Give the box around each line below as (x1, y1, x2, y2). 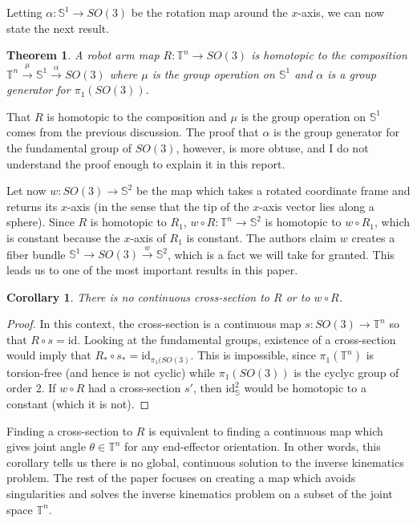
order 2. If (6, 379, 56, 396)
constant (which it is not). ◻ (6, 395, 150, 412)
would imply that (6, 347, 91, 363)
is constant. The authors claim (186, 229, 337, 245)
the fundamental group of (6, 139, 132, 156)
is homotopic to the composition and (47, 107, 227, 124)
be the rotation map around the (131, 4, 288, 20)
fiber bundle (6, 245, 66, 262)
